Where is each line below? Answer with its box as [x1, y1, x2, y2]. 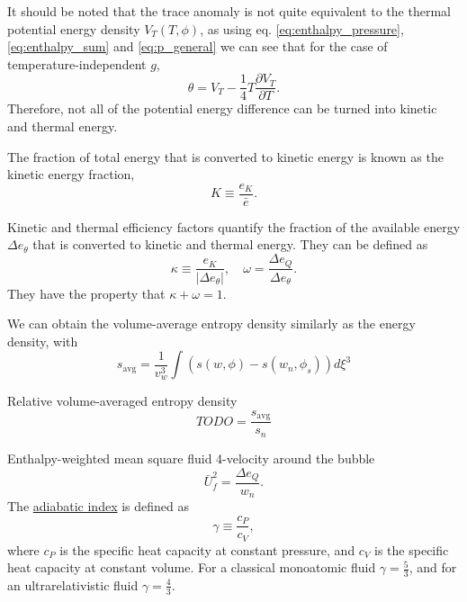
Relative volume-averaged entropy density [7, 391, 238, 410]
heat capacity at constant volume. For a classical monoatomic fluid [7, 558, 376, 577]
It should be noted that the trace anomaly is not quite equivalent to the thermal [7, 2, 451, 20]
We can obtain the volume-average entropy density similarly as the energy [7, 314, 416, 333]
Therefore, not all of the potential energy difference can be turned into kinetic [7, 99, 437, 118]
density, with [7, 331, 78, 350]
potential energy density [7, 19, 140, 38]
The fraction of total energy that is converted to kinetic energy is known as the [7, 147, 444, 166]
